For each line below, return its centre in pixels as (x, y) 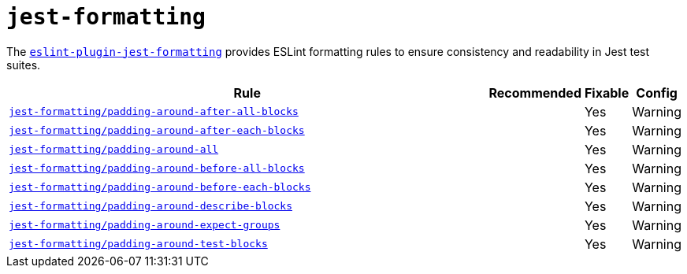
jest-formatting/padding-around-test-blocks (138, 244)
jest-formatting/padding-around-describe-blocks (151, 206)
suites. (24, 65)
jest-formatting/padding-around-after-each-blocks (157, 131)
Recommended (535, 93)
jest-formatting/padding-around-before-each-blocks (160, 187)
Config (657, 93)
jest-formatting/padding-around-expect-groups (145, 225)
